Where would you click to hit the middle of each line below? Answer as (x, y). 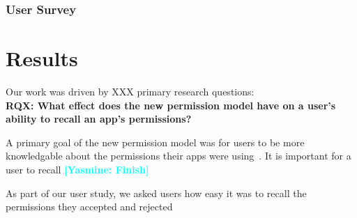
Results (42, 58)
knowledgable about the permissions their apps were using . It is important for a (178, 156)
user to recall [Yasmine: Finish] (77, 169)
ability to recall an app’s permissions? (99, 119)
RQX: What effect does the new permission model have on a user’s (171, 105)
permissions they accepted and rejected (89, 207)
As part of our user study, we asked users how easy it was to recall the (156, 193)
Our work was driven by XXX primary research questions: (130, 91)
